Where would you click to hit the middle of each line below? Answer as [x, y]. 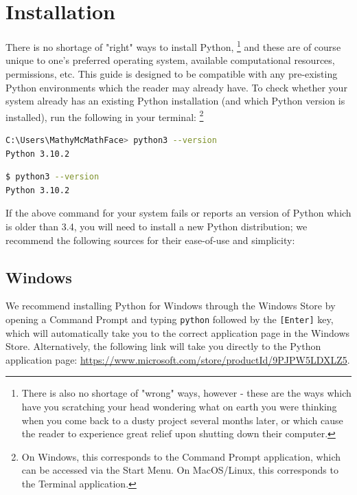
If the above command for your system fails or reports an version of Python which [178, 213]
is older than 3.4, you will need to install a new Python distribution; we [157, 226]
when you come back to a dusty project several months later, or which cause [182, 420]
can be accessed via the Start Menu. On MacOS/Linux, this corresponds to [180, 470]
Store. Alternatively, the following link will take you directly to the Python [163, 346]
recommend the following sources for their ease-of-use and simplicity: [150, 240]
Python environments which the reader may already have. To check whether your [176, 87]
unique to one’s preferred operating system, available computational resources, [170, 60]
